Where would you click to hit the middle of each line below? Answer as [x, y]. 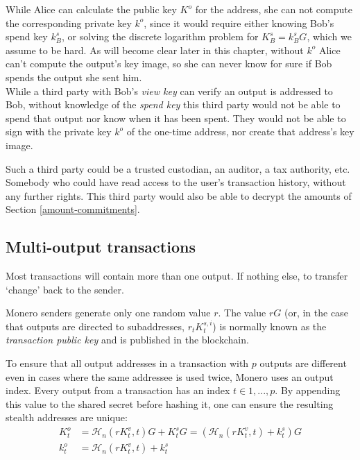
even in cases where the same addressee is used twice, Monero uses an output [170, 376]
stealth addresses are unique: [67, 417]
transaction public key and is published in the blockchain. [127, 340]
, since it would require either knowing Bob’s [239, 23]
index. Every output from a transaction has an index [118, 390]
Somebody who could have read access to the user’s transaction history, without [176, 182]
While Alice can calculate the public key [91, 9]
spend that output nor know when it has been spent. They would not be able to [176, 118]
